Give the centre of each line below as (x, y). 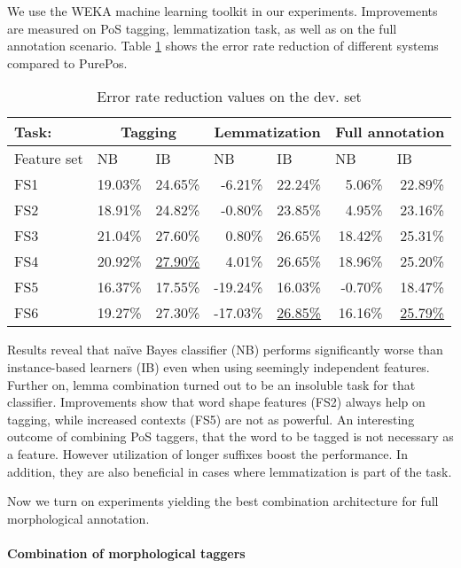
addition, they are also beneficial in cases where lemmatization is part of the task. (230, 471)
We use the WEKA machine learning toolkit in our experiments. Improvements (223, 11)
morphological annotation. (78, 518)
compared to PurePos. (67, 62)
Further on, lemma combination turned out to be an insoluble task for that (211, 384)
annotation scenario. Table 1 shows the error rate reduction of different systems (223, 46)
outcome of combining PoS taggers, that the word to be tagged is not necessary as (230, 436)
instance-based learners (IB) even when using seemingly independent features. (219, 366)
